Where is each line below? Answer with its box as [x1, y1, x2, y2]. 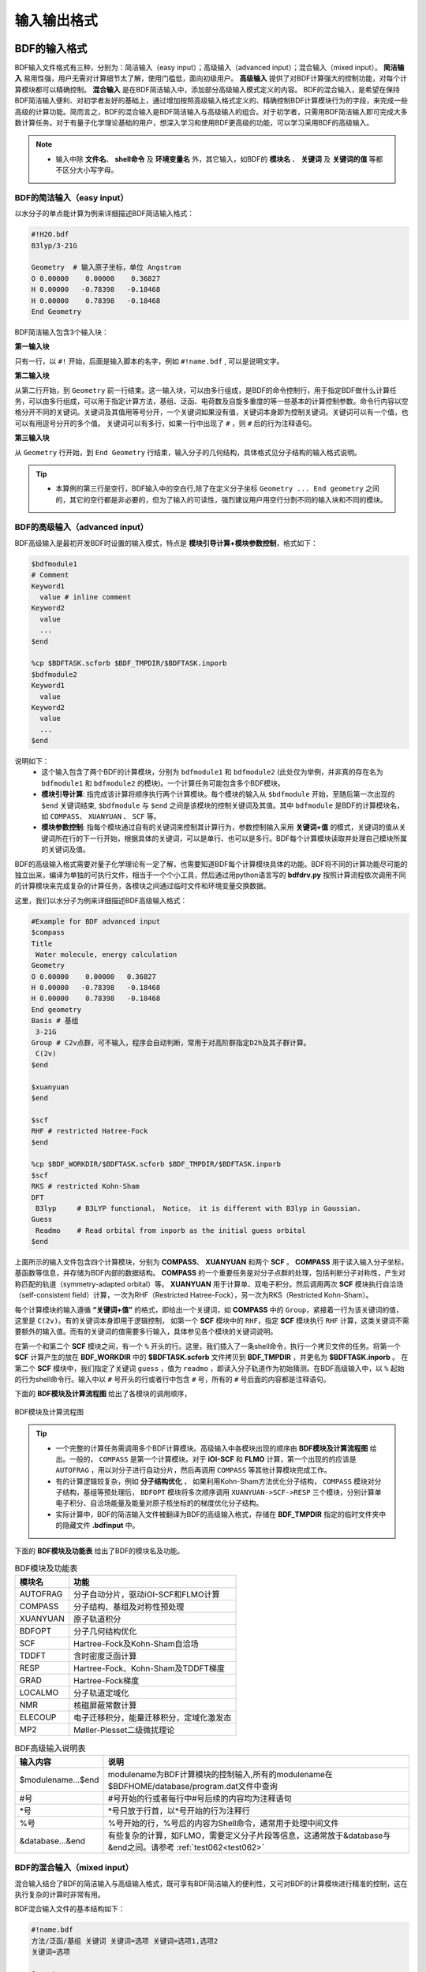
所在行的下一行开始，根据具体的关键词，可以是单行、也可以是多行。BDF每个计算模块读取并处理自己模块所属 [54, 833, 408, 843]
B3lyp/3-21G [31, 241, 78, 250]
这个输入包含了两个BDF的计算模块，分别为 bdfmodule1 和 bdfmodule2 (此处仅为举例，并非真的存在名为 [41, 768, 383, 777]
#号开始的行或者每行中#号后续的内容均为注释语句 [107, 1793, 292, 1804]
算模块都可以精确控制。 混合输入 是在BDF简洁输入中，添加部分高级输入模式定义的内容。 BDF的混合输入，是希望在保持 [14, 84, 400, 94]
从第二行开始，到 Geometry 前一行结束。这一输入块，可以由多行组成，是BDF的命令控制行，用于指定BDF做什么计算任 [14, 385, 398, 394]
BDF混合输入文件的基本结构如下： [14, 1904, 125, 1914]
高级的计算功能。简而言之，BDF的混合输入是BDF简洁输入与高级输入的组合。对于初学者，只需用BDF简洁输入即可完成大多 [14, 106, 408, 116]
